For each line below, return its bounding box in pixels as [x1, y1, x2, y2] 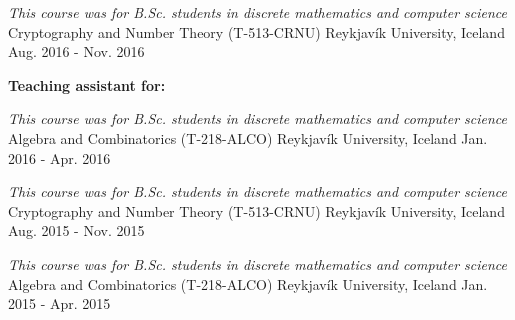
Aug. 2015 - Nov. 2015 [8, 220, 145, 241]
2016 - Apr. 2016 [8, 147, 111, 168]
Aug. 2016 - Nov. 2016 [8, 41, 145, 62]
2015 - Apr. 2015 [8, 293, 111, 314]
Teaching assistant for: [8, 74, 166, 95]
